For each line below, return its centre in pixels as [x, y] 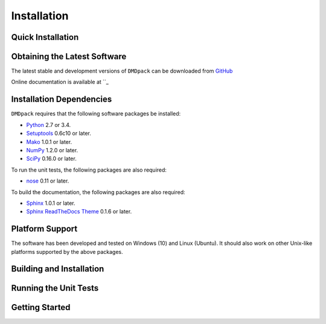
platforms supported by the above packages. [67, 251]
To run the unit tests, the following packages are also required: [89, 170]
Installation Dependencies [62, 99]
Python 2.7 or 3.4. [49, 125]
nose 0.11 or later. [48, 181]
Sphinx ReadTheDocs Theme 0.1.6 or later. [79, 212]
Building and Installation [58, 269]
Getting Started [41, 307]
